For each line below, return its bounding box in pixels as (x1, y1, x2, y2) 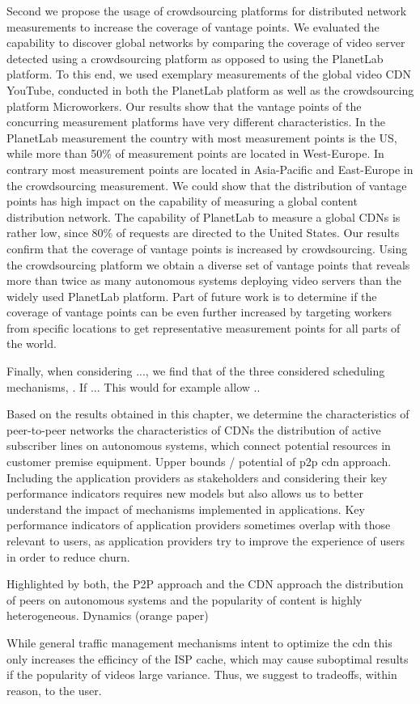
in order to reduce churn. (6, 548, 130, 565)
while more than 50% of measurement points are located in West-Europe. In (6, 145, 384, 162)
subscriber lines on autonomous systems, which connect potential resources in (6, 437, 391, 454)
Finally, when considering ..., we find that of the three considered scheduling (6, 363, 385, 380)
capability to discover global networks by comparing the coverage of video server (6, 34, 405, 51)
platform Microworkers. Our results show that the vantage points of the (6, 97, 362, 114)
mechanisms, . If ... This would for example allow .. (6, 378, 261, 395)
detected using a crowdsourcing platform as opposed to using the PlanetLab (6, 49, 384, 66)
